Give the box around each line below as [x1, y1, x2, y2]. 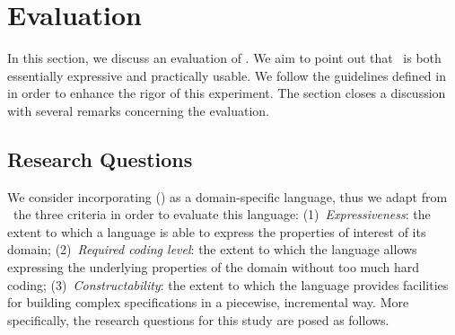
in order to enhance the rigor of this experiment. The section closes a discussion [7, 84, 446, 102]
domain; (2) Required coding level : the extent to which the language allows [7, 240, 417, 259]
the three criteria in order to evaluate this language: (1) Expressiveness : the [13, 205, 431, 224]
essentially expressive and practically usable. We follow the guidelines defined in [7, 66, 446, 84]
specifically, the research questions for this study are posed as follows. [7, 310, 389, 329]
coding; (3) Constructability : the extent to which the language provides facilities [7, 275, 449, 294]
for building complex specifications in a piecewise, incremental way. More [7, 293, 409, 312]
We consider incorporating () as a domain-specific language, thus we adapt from [7, 187, 448, 206]
